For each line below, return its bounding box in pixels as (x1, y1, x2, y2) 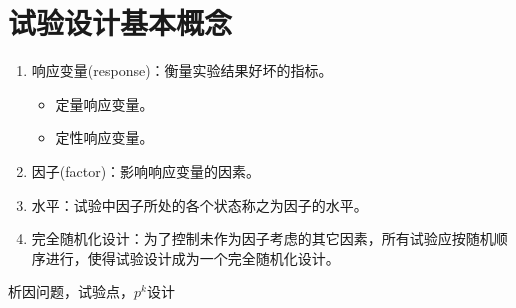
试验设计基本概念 (8, 2, 233, 43)
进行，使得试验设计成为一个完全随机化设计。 (45, 247, 340, 268)
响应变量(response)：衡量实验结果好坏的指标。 (31, 60, 333, 81)
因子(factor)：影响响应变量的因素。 (31, 160, 261, 181)
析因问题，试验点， (8, 281, 134, 302)
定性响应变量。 (55, 127, 154, 148)
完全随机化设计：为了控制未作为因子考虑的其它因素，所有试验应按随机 (31, 228, 494, 249)
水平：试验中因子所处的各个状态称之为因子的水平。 (31, 194, 368, 215)
